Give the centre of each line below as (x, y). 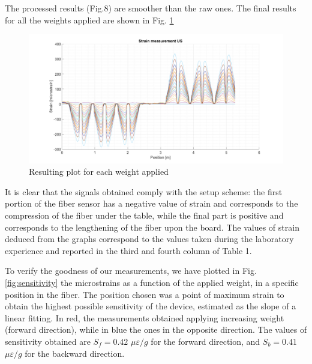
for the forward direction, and (205, 341)
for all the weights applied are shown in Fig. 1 (89, 20)
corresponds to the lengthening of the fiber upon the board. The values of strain (152, 227)
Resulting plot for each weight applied (99, 171)
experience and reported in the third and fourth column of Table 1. (128, 250)
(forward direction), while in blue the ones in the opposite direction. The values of (156, 329)
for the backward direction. (75, 353)
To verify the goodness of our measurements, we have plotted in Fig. (131, 271)
